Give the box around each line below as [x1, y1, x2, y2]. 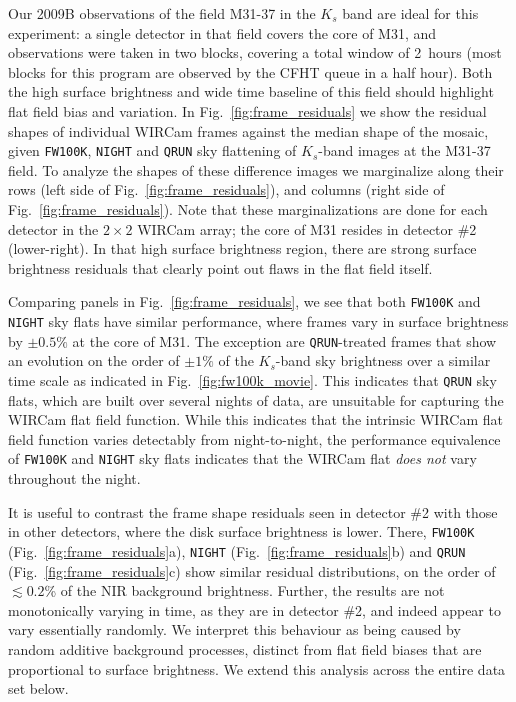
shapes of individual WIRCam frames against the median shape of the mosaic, [8, 120, 489, 141]
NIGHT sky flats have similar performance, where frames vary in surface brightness [8, 311, 509, 332]
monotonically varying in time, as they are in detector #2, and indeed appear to [8, 599, 501, 620]
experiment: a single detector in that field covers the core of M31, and [8, 22, 437, 43]
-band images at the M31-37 [318, 140, 491, 161]
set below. [8, 678, 69, 699]
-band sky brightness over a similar [275, 350, 491, 371]
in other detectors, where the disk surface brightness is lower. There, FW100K [8, 521, 475, 542]
